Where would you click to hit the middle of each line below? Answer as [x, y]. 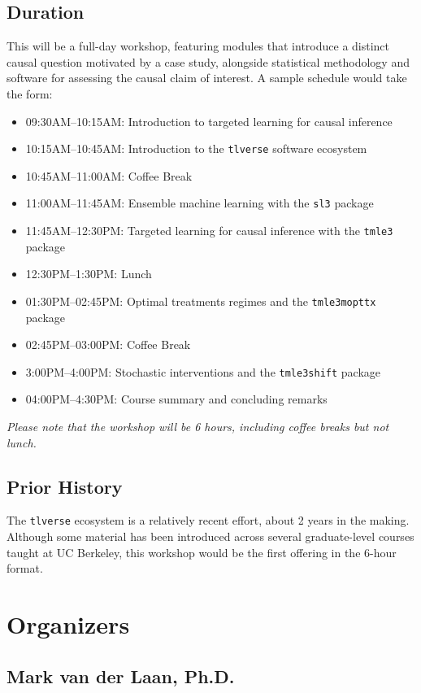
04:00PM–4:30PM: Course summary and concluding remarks [176, 399]
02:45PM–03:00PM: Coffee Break [108, 344]
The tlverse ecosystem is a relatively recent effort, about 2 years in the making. [208, 520]
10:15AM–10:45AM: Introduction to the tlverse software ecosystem [196, 148]
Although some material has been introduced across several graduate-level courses [210, 536]
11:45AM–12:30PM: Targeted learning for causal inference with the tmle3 [209, 231]
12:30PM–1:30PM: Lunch [89, 274]
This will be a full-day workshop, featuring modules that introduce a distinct [198, 46]
